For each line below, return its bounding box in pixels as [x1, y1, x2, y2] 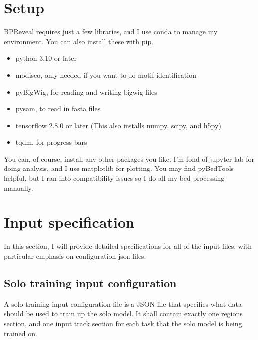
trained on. [4, 328, 37, 338]
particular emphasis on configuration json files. [4, 250, 146, 261]
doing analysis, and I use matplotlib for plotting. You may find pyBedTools [4, 163, 234, 173]
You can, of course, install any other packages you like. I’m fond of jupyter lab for [4, 153, 255, 164]
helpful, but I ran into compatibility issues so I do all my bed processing [4, 173, 225, 183]
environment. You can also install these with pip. [4, 36, 154, 46]
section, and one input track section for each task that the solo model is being [4, 318, 242, 328]
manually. [4, 182, 33, 193]
